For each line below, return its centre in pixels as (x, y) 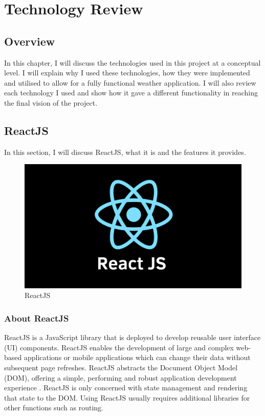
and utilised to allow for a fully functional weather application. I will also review (130, 82)
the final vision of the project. (51, 102)
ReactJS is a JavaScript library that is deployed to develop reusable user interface (132, 337)
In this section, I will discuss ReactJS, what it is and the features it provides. (125, 152)
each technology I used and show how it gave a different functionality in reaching (131, 93)
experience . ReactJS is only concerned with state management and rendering (126, 388)
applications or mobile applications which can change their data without (137, 357)
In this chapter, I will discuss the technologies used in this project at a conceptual (132, 62)
